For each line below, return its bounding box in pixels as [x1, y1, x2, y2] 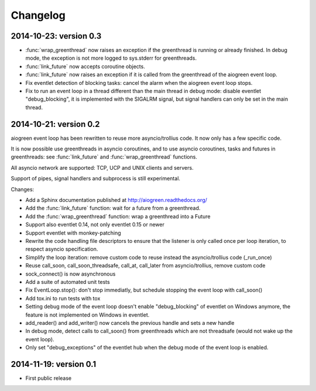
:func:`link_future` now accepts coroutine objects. [25, 63, 146, 70]
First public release [25, 375, 72, 382]
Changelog [11, 9, 66, 22]
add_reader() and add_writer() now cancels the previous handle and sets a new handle [25, 319, 235, 326]
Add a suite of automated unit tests [25, 278, 111, 285]
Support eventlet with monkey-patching [25, 229, 121, 236]
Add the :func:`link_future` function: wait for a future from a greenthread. [25, 205, 201, 212]
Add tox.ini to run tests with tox [25, 294, 101, 301]
